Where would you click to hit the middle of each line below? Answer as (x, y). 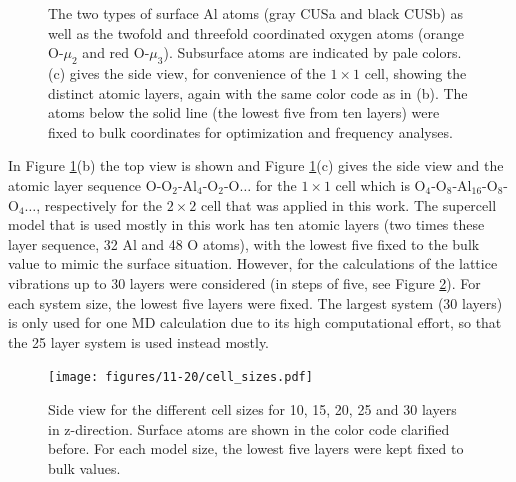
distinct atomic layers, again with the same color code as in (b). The (258, 92)
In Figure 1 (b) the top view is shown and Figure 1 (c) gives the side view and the (256, 165)
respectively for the (103, 204)
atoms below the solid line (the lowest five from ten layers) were (244, 112)
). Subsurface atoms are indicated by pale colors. (312, 52)
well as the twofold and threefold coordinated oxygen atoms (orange (256, 32)
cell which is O (380, 184)
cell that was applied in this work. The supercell (348, 204)
